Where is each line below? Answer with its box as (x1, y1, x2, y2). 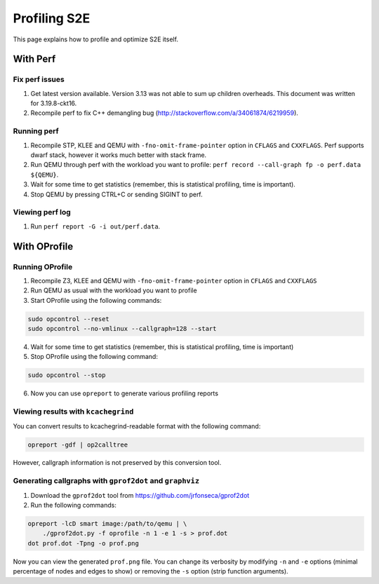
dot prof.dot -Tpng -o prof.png (27, 539, 140, 547)
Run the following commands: (30, 501, 117, 510)
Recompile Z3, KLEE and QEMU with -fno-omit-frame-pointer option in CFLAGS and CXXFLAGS (30, 276, 317, 285)
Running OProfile (13, 262, 73, 271)
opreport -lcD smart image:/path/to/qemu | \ (27, 520, 187, 527)
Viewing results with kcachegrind (13, 407, 134, 416)
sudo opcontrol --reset (27, 315, 110, 322)
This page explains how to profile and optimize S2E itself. (13, 35, 179, 43)
